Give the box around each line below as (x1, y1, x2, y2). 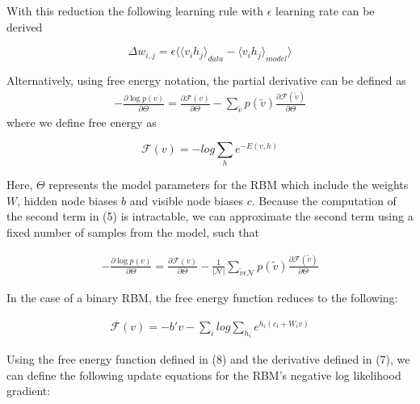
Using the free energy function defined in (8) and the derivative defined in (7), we (6, 351, 410, 368)
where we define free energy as (6, 114, 157, 131)
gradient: (6, 382, 51, 399)
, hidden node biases (17, 191, 118, 208)
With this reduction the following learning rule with (6, 2, 263, 19)
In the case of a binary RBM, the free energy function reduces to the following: (6, 289, 398, 306)
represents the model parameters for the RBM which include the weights (48, 176, 409, 193)
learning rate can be (275, 2, 375, 19)
